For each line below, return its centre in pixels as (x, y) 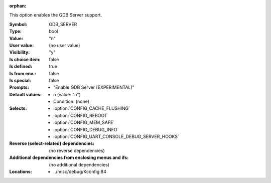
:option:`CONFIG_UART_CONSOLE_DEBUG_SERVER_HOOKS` (116, 137)
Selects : (18, 108)
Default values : (26, 94)
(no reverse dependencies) (77, 150)
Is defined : (21, 66)
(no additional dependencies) (79, 164)
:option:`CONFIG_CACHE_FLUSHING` (92, 108)
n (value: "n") (67, 94)
